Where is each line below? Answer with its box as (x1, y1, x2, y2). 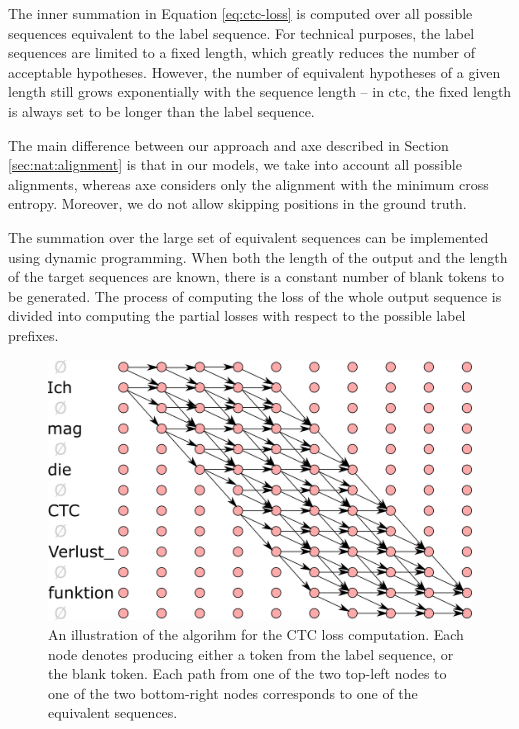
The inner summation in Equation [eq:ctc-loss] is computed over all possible (8, 3, 473, 23)
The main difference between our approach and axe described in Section (8, 134, 449, 155)
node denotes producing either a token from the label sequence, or (48, 643, 454, 664)
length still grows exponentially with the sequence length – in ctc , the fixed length (8, 81, 512, 102)
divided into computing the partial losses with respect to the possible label (8, 305, 466, 326)
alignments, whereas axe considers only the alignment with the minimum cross (8, 173, 489, 194)
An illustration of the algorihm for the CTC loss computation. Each (48, 623, 464, 644)
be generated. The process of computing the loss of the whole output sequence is (8, 285, 502, 306)
